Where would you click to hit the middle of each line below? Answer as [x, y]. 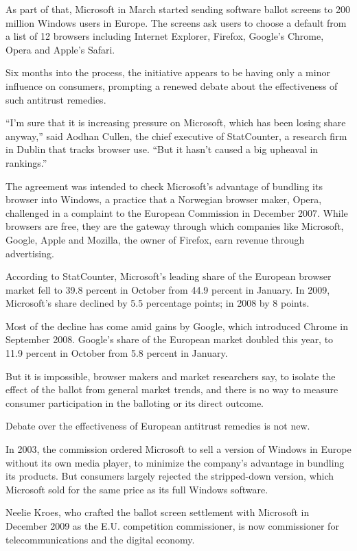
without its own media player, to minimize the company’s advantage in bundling [175, 462]
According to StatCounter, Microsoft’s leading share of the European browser [169, 276]
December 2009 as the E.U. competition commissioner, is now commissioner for [172, 526]
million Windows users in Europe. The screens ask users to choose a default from [176, 22]
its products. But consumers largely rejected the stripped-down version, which [170, 476]
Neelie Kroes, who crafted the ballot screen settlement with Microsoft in [158, 512]
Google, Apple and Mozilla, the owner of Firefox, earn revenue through [155, 239]
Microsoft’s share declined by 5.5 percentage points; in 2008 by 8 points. [158, 303]
